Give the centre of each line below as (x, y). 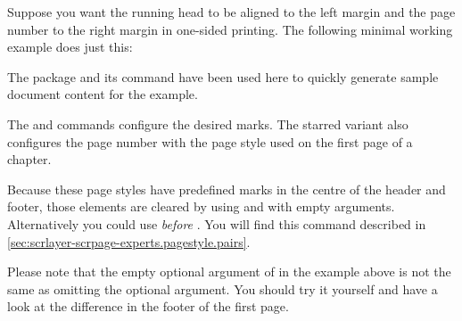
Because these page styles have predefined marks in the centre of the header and (227, 189)
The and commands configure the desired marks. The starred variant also (208, 123)
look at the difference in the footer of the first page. (148, 306)
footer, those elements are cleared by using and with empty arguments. (201, 206)
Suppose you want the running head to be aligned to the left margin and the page (231, 12)
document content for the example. (103, 94)
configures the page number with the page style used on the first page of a (210, 141)
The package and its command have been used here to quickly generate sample (223, 76)
